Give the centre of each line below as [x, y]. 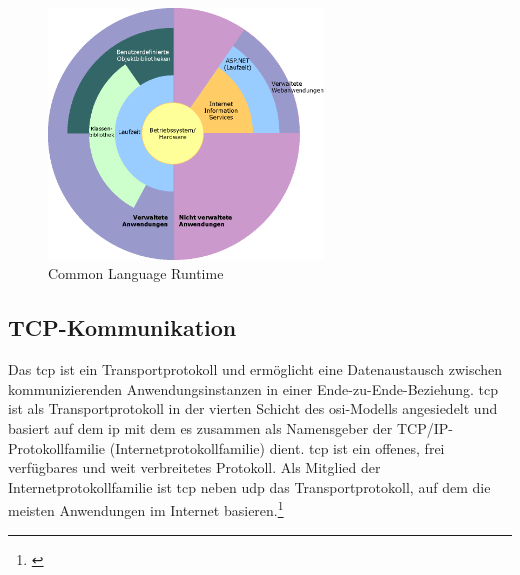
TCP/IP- [424, 428]
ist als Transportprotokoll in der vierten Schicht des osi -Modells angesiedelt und [253, 408]
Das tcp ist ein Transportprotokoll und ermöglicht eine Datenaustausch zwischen [255, 369]
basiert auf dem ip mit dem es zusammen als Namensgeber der [200, 428]
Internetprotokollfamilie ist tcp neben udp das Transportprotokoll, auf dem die [249, 486]
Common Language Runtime [136, 273]
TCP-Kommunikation [122, 327]
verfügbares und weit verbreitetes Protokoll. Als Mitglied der [194, 467]
